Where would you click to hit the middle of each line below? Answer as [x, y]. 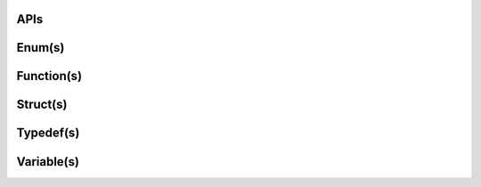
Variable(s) [48, 162]
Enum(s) [41, 48]
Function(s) [49, 76]
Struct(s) [42, 105]
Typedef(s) [48, 133]
